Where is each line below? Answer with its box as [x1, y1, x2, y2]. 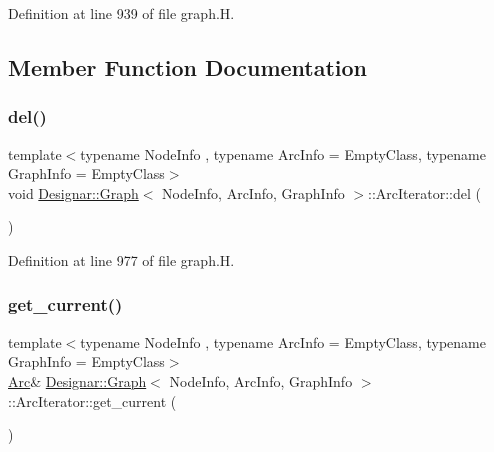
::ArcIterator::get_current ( [8, 390, 177, 411]
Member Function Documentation [8, 51, 368, 82]
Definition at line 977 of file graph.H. [8, 249, 235, 270]
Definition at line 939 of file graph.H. [8, 3, 235, 23]
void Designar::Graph [8, 182, 139, 203]
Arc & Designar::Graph [8, 370, 147, 391]
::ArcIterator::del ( [368, 182, 481, 203]
